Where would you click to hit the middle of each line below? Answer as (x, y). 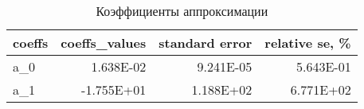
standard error (205, 43)
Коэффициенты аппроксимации (182, 11)
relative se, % (308, 43)
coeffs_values (104, 43)
